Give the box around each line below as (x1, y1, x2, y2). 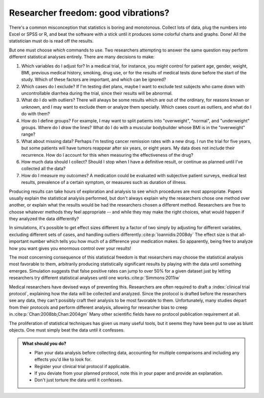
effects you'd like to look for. (34, 356, 92, 362)
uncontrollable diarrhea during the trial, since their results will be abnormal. (21, 91, 173, 96)
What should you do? (22, 341, 66, 347)
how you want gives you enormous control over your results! (9, 245, 132, 251)
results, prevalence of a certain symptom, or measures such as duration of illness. (21, 179, 187, 186)
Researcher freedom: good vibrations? (9, 7, 170, 18)
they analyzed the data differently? (9, 216, 79, 222)
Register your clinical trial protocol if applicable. (34, 363, 131, 369)
